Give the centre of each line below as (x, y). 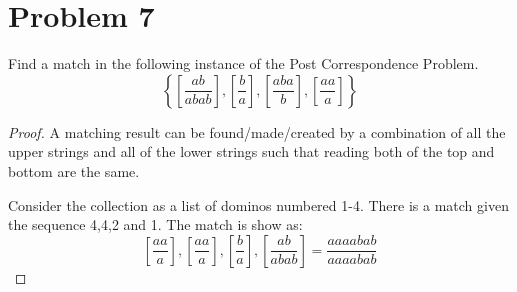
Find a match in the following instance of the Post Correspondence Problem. (243, 63)
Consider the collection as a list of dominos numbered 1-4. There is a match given (258, 204)
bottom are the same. (74, 170)
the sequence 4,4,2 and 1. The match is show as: (155, 224)
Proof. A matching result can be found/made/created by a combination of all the (257, 131)
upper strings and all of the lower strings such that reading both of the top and (251, 151)
